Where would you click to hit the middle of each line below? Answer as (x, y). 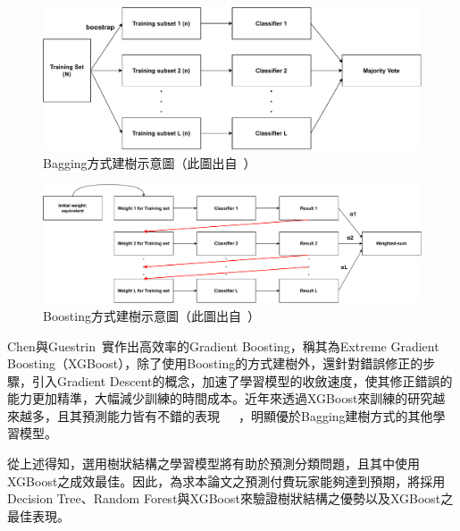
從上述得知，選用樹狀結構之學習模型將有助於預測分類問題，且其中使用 (213, 464)
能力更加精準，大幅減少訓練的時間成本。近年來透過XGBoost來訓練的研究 (220, 398)
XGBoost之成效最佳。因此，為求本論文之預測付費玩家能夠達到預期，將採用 (226, 480)
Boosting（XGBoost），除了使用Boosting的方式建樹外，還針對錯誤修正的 (215, 363)
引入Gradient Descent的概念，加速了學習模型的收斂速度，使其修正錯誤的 (242, 380)
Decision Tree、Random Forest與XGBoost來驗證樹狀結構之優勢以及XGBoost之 (230, 498)
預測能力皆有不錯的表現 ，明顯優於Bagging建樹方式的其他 (257, 415)
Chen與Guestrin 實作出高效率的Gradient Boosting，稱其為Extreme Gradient (223, 346)
